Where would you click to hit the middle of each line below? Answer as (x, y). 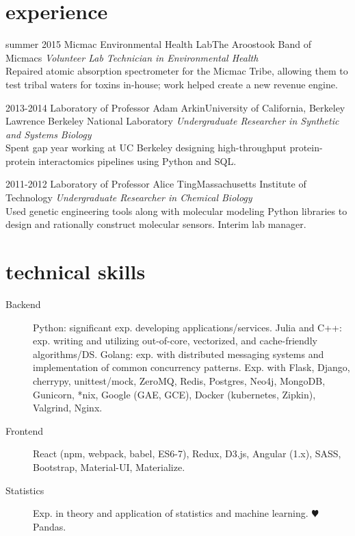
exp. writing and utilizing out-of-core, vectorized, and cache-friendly (175, 341)
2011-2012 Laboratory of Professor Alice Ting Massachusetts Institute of (156, 184)
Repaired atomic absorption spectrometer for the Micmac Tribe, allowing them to (177, 71)
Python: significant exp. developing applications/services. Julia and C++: (187, 327)
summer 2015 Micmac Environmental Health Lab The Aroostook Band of (158, 44)
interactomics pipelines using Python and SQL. (137, 161)
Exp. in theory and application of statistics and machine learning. (171, 513)
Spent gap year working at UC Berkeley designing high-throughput (146, 148)
